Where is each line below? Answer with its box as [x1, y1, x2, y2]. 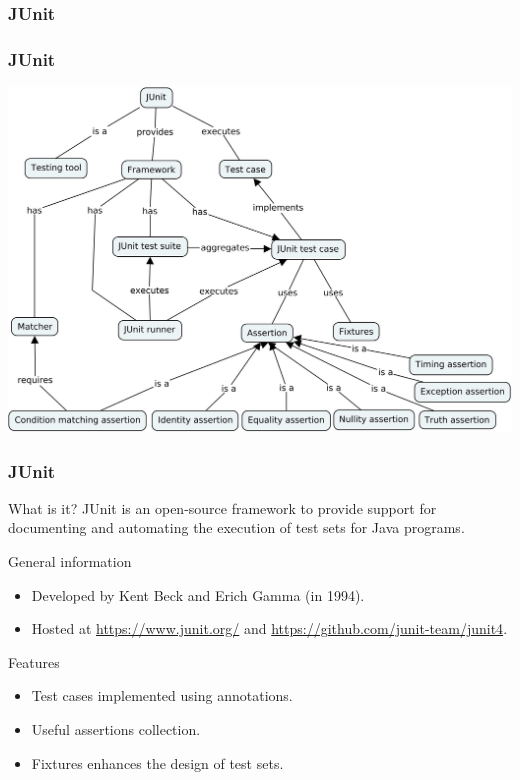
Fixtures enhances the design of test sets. [31, 752, 284, 773]
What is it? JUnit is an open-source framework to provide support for [8, 497, 437, 518]
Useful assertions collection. [31, 719, 201, 740]
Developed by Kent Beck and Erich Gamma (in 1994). [31, 584, 365, 605]
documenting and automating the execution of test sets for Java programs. [8, 517, 465, 538]
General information [8, 551, 132, 572]
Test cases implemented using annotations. [31, 685, 293, 706]
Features [8, 651, 60, 672]
